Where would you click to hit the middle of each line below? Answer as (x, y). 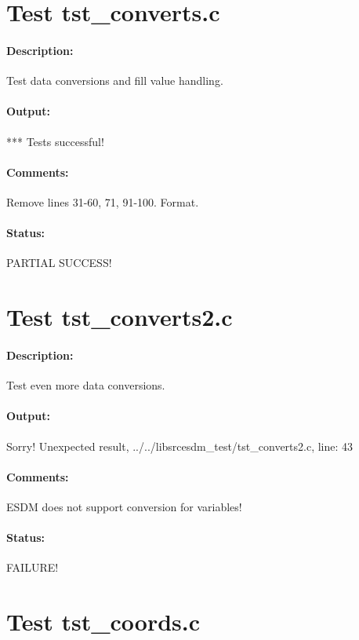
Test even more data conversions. (86, 385)
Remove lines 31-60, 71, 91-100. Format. (103, 201)
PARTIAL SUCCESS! (59, 263)
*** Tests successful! (55, 141)
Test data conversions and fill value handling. (115, 80)
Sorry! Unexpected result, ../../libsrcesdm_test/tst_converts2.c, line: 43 (180, 446)
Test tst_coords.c (103, 622)
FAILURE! (33, 567)
